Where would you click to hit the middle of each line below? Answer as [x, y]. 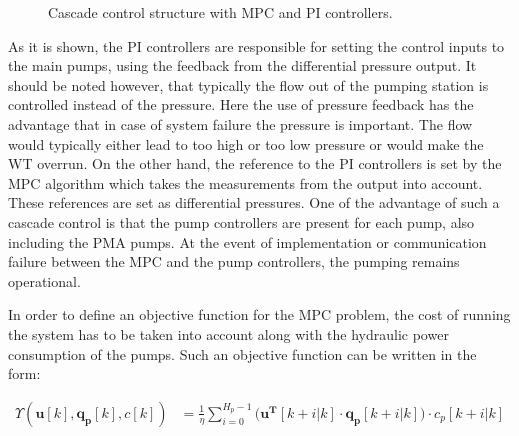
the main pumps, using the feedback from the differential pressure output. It [242, 65]
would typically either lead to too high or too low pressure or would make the [246, 143]
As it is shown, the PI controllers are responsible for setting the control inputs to [256, 45]
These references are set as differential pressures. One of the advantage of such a [254, 202]
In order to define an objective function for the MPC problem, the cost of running [259, 314]
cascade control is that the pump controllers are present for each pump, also [241, 221]
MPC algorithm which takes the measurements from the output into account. [245, 182]
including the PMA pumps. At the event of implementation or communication [247, 241]
